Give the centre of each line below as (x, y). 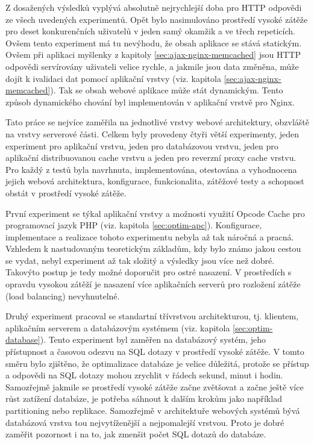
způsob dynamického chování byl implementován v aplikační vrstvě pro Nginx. (150, 102)
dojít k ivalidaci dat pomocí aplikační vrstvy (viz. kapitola (113, 78)
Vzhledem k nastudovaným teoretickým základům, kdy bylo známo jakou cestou (153, 249)
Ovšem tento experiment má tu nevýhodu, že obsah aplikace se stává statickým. (154, 42)
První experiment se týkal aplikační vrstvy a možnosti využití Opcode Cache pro (155, 213)
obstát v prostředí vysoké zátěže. (66, 192)
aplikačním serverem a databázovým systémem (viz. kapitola (118, 327)
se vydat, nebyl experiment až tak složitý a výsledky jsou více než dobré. (140, 260)
